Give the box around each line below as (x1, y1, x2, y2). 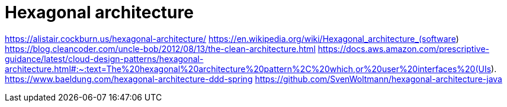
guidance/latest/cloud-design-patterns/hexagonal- (5, 53, 204, 64)
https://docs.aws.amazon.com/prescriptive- (317, 43, 489, 54)
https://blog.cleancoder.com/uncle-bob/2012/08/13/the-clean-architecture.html (5, 43, 316, 54)
